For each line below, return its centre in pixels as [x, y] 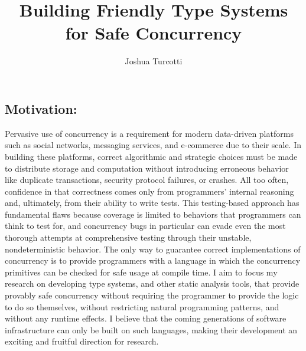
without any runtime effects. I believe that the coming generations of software [146, 318]
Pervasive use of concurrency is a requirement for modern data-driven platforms [149, 133]
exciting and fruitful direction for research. [82, 341]
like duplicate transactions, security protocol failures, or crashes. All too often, [147, 180]
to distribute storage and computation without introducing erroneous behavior [147, 168]
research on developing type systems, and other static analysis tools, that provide [152, 283]
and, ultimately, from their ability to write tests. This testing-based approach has [152, 203]
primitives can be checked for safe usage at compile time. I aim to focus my [141, 272]
